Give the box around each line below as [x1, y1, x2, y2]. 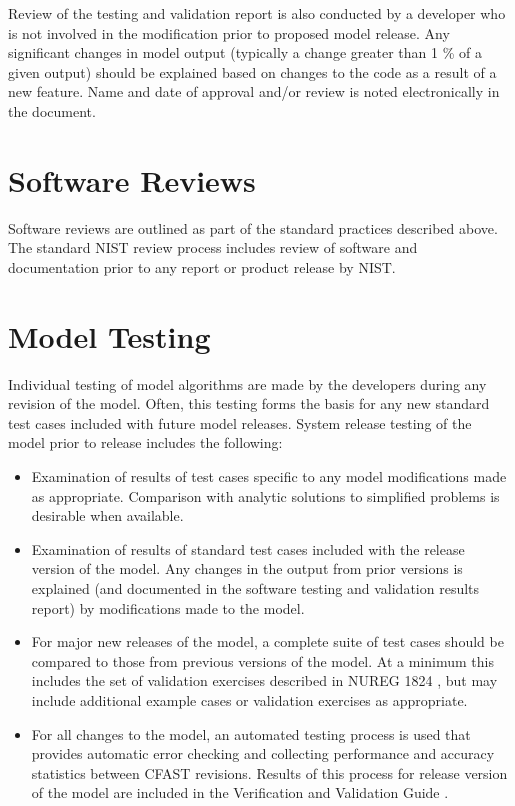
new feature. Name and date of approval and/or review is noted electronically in [8, 81, 500, 102]
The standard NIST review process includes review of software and [8, 237, 418, 258]
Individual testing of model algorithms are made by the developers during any [8, 373, 487, 394]
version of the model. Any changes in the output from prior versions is [31, 558, 463, 579]
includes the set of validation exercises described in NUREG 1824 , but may [31, 670, 498, 691]
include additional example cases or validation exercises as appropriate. [31, 689, 468, 710]
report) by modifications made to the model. [31, 597, 305, 618]
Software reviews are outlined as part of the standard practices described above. [8, 217, 498, 238]
